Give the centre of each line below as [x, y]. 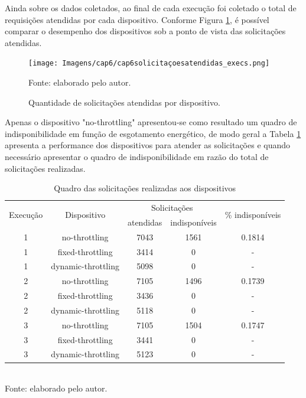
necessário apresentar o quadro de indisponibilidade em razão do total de [137, 156]
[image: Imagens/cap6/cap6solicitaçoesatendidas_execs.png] [149, 63]
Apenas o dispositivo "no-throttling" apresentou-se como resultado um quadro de [151, 122]
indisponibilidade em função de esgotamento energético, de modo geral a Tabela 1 [153, 133]
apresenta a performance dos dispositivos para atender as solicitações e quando [148, 145]
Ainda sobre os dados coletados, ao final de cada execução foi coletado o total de [151, 8]
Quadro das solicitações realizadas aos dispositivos [145, 188]
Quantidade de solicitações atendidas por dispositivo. [124, 102]
